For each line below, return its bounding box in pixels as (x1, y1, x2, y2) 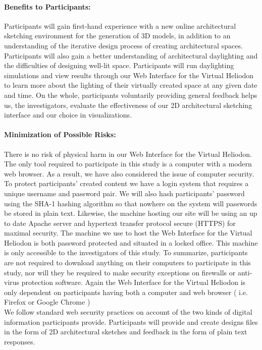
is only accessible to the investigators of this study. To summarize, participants (4, 247, 248, 258)
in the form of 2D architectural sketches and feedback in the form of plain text (4, 326, 247, 337)
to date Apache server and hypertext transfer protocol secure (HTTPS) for (4, 217, 236, 228)
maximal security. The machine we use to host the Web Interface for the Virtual (4, 227, 252, 238)
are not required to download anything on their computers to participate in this (4, 257, 251, 268)
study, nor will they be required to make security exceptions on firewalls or (4, 267, 236, 277)
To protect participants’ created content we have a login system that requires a (4, 178, 249, 189)
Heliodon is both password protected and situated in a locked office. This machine (4, 237, 258, 248)
